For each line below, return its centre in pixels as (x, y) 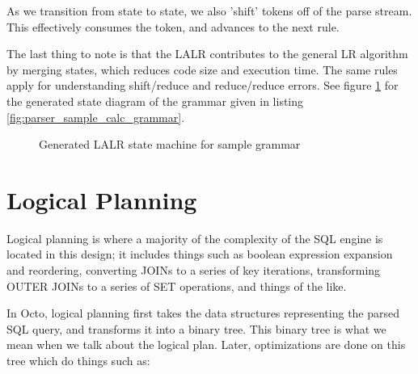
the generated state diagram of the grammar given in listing (155, 101)
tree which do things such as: (78, 361)
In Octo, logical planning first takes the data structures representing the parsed (203, 313)
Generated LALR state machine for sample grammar (170, 144)
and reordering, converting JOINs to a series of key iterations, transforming (194, 270)
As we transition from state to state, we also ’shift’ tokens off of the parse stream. (209, 11)
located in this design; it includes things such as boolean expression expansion (200, 254)
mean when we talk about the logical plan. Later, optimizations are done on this (206, 345)
